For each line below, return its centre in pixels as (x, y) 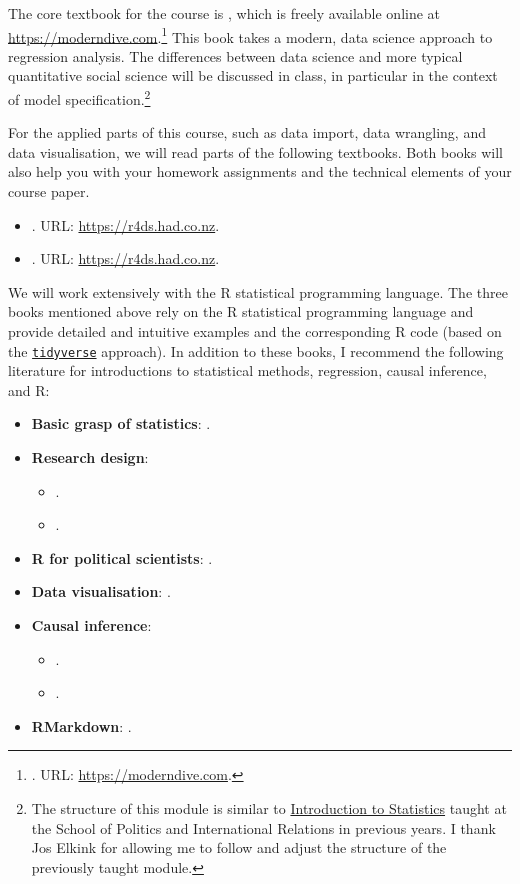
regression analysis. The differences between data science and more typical (235, 55)
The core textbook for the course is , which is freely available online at (224, 13)
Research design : (90, 457)
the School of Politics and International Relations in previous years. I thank (263, 827)
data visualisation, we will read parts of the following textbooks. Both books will (255, 151)
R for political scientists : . (122, 557)
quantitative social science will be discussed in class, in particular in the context (253, 75)
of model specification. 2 (79, 97)
